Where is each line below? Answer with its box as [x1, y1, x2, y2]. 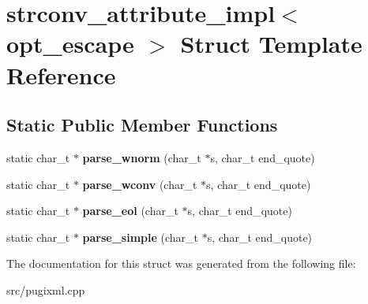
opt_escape [6, 28, 134, 60]
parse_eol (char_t [82, 202, 178, 219]
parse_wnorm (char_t [82, 149, 201, 165]
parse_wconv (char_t [82, 176, 197, 192]
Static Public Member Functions [6, 113, 278, 137]
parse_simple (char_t [82, 228, 199, 245]
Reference [6, 58, 116, 91]
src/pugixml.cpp [6, 281, 85, 298]
